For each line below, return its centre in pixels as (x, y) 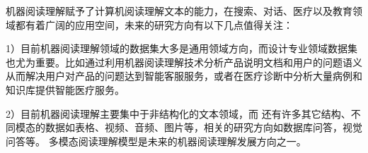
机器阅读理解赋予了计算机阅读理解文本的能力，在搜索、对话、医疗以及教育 (179, 11)
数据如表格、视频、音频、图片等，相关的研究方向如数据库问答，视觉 (203, 127)
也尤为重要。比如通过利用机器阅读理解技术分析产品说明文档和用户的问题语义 (184, 62)
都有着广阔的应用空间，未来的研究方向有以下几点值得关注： (154, 24)
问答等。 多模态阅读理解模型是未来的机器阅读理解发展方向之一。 (156, 141)
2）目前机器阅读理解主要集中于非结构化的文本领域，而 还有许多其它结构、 (178, 113)
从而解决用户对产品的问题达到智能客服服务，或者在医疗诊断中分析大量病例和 (184, 76)
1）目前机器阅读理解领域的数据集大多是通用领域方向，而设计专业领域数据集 (182, 48)
